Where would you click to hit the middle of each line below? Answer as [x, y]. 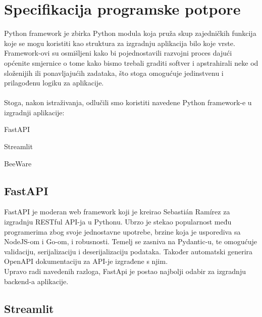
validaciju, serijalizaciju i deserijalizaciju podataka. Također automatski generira [128, 251]
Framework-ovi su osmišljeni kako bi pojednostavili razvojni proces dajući [118, 53]
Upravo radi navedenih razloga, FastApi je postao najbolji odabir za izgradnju [125, 271]
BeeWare [18, 163]
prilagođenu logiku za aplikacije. [54, 83]
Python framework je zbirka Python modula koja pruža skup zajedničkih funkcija [130, 33]
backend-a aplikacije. [36, 281]
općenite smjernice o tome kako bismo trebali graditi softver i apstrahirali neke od [131, 62]
